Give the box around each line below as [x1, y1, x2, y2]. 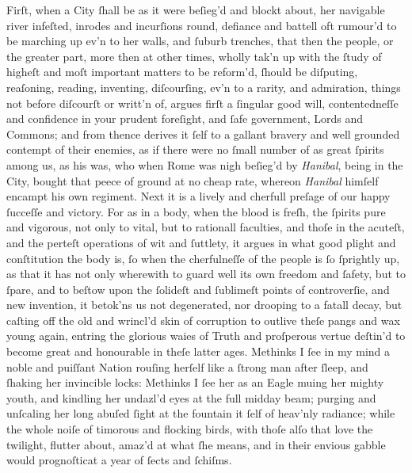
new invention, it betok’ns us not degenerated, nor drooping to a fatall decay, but [6, 296, 402, 313]
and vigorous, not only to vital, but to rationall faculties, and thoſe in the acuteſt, [6, 219, 405, 235]
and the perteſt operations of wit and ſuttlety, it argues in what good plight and [6, 234, 396, 250]
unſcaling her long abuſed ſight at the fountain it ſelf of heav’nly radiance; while [6, 405, 395, 422]
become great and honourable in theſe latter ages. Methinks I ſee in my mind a [6, 343, 391, 360]
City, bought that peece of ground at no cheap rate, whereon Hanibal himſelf [6, 172, 379, 189]
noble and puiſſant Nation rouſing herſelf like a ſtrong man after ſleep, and [6, 358, 368, 375]
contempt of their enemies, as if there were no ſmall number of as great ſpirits [6, 141, 384, 158]
